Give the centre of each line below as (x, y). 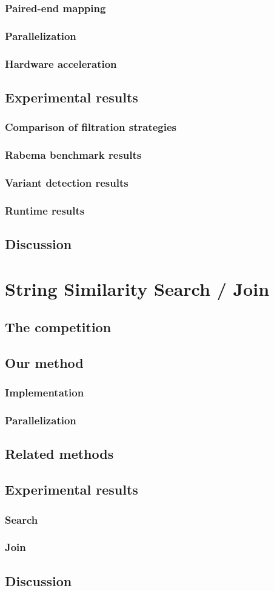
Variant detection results (67, 182)
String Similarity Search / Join (137, 288)
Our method (44, 363)
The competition (58, 327)
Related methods (59, 454)
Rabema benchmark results (73, 155)
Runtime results (45, 210)
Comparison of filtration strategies (91, 127)
